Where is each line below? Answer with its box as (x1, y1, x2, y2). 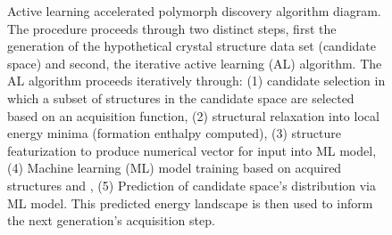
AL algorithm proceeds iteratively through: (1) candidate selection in (7, 71, 386, 90)
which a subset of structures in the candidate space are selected (7, 88, 354, 107)
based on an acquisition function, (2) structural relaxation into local (7, 106, 379, 125)
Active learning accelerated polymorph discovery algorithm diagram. (7, 2, 381, 20)
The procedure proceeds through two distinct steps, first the (7, 19, 337, 37)
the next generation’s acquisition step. (7, 211, 215, 230)
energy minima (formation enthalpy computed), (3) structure (7, 124, 341, 142)
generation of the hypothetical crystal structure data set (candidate (7, 36, 377, 55)
